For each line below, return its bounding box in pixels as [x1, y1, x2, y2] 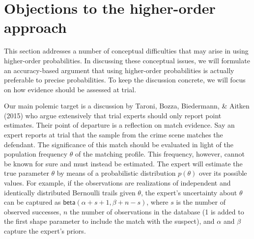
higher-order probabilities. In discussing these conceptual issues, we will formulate [4, 55, 250, 65]
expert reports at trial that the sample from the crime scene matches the [4, 130, 223, 140]
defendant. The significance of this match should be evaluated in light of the [4, 139, 233, 149]
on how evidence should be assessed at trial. [4, 84, 137, 94]
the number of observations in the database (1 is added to [70, 206, 244, 216]
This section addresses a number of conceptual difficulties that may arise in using [4, 46, 249, 56]
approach [4, 17, 67, 37]
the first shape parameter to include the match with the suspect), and [4, 216, 215, 226]
